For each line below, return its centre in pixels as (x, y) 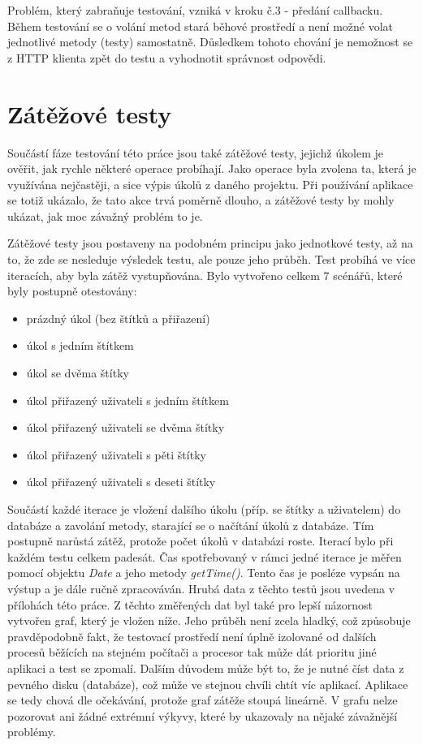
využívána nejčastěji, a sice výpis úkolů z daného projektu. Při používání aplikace (210, 184)
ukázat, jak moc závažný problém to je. (105, 215)
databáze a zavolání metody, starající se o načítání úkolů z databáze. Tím (191, 525)
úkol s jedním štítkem (80, 345)
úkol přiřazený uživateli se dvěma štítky (125, 427)
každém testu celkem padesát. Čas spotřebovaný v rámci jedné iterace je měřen (205, 556)
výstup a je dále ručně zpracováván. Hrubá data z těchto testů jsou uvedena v (201, 588)
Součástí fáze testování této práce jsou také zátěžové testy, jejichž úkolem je (196, 152)
